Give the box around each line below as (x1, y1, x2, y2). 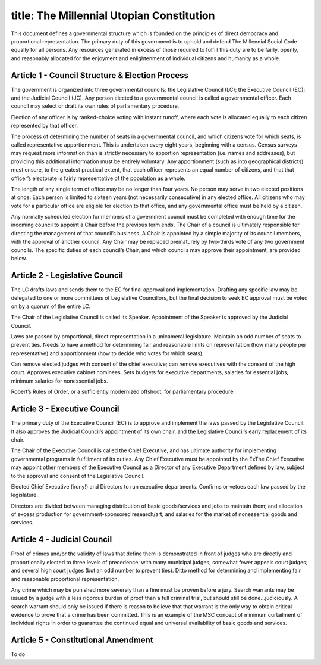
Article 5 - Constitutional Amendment (11, 635, 154, 645)
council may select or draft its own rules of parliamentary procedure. (11, 102, 180, 110)
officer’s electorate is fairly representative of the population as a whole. (11, 175, 185, 182)
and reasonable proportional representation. (11, 575, 119, 582)
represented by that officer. (11, 122, 78, 129)
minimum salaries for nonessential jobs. (11, 377, 108, 384)
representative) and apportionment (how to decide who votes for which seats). (11, 349, 204, 357)
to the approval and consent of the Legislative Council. (11, 472, 145, 479)
